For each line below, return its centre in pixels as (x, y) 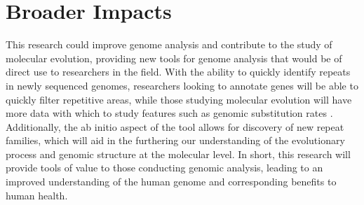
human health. (37, 195)
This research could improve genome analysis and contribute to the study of (169, 44)
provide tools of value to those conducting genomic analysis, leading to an (164, 168)
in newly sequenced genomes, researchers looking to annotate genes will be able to (182, 85)
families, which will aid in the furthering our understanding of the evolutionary (175, 140)
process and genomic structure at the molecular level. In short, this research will (178, 154)
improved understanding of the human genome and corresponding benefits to (171, 182)
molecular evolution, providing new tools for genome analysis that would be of (174, 58)
